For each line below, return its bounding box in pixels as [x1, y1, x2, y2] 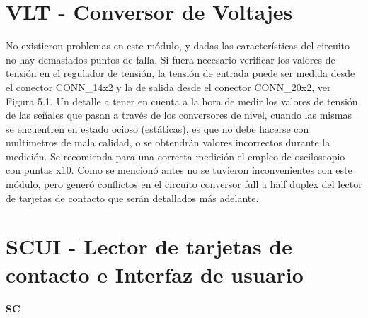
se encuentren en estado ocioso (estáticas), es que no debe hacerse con [6, 121, 309, 136]
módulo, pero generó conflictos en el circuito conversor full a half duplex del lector [6, 177, 362, 192]
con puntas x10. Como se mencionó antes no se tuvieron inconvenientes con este [6, 163, 352, 177]
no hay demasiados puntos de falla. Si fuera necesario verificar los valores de [6, 52, 335, 66]
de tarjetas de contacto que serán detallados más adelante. [6, 190, 259, 205]
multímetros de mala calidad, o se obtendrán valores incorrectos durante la [6, 135, 330, 150]
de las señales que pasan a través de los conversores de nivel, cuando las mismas [6, 107, 352, 122]
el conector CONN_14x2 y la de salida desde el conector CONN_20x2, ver [6, 79, 331, 94]
